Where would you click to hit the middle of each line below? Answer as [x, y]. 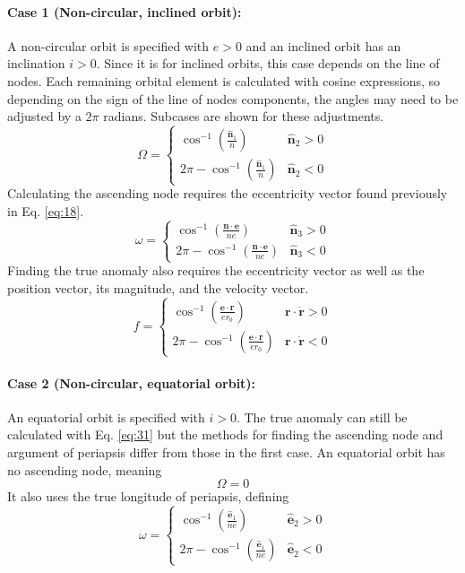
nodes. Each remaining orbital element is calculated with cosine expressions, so [224, 80]
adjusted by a [44, 116]
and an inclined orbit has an [323, 45]
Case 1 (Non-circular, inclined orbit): [125, 11]
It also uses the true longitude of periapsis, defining [148, 496]
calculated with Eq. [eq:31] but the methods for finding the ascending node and [225, 434]
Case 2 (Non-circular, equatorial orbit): [132, 382]
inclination [36, 63]
